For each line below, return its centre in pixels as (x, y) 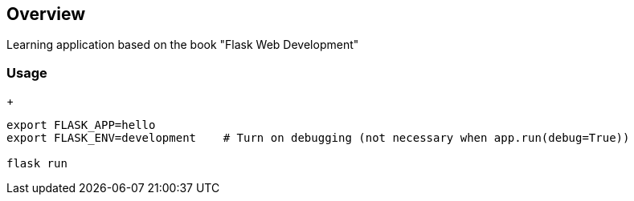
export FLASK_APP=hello (81, 125)
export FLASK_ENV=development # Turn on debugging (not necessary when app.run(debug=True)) (318, 138)
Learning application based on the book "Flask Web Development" (183, 45)
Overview (46, 14)
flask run (37, 164)
